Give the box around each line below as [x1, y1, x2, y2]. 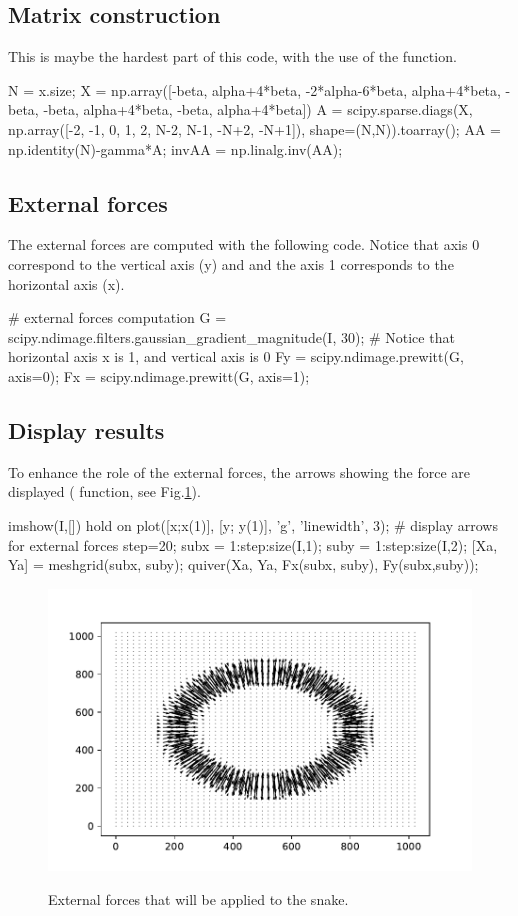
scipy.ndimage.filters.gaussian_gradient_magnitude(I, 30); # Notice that [8, 326, 455, 347]
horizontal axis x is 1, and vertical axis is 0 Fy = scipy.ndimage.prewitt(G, [8, 346, 464, 367]
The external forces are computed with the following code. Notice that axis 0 [8, 234, 480, 255]
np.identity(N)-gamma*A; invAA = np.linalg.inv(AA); [8, 138, 343, 159]
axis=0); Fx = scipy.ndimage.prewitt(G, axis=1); [8, 365, 310, 386]
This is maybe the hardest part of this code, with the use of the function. [8, 46, 457, 67]
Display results [8, 414, 165, 445]
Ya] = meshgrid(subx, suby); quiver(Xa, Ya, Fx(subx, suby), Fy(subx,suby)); [8, 554, 479, 575]
